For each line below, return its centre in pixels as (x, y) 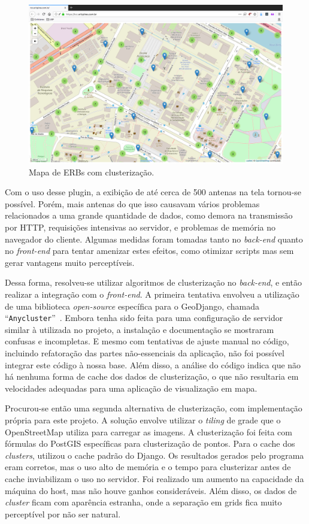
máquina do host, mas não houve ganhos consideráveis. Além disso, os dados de (151, 490)
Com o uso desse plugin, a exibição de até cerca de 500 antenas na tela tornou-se (153, 192)
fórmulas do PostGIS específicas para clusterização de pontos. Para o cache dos (150, 443)
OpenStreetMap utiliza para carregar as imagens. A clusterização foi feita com (149, 431)
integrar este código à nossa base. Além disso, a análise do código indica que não (153, 364)
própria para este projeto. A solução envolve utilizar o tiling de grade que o (143, 419)
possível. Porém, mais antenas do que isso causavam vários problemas (132, 203)
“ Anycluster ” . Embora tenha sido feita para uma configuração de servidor (144, 318)
